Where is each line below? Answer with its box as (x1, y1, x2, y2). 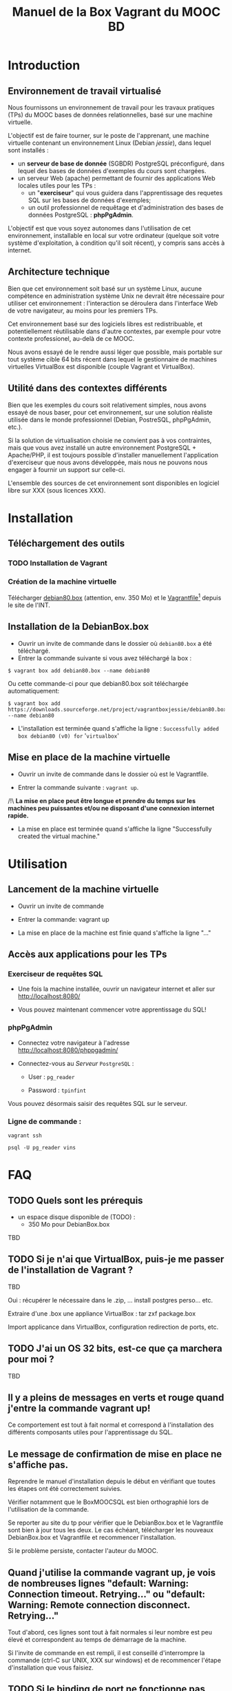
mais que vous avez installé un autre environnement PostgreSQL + (8, 443, 197, 452)
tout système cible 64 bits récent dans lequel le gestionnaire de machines (8, 355, 218, 363)
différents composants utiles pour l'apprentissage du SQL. (8, 1428, 173, 1436)
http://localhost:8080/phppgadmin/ (17, 1046, 118, 1054)
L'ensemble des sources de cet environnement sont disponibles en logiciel (8, 479, 220, 487)
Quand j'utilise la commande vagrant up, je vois (8, 1567, 216, 1579)
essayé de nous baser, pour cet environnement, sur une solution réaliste (8, 408, 213, 416)
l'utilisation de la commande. (8, 1505, 89, 1514)
